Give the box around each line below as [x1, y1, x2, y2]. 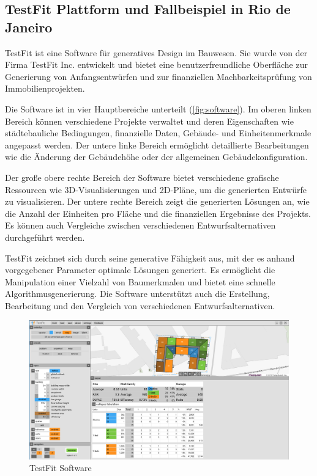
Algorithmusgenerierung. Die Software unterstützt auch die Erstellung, [5, 287, 270, 300]
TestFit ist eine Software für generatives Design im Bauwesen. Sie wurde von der [5, 46, 308, 59]
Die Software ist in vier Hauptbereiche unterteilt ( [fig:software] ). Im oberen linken [5, 102, 311, 115]
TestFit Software [29, 461, 92, 474]
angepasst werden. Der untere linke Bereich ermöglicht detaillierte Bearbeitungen [5, 138, 309, 151]
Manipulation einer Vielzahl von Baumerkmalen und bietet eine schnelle [5, 275, 275, 288]
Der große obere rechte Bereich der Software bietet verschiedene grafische [5, 170, 279, 183]
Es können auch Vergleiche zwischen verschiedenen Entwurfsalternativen [5, 219, 276, 232]
